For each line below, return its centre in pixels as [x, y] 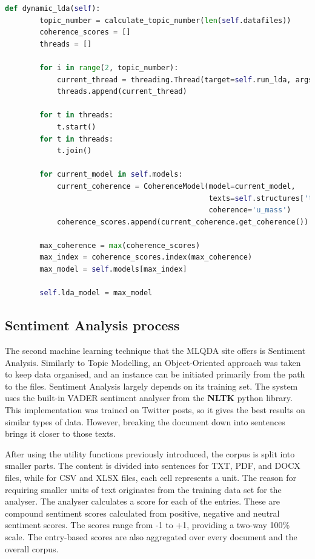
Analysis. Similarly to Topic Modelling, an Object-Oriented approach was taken [153, 362]
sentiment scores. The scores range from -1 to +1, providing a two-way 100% [148, 525]
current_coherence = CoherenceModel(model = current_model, [176, 186]
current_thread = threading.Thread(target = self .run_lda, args [185, 80]
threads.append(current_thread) [122, 92]
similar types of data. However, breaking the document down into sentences [145, 421]
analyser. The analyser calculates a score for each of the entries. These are [143, 501]
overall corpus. [32, 548]
